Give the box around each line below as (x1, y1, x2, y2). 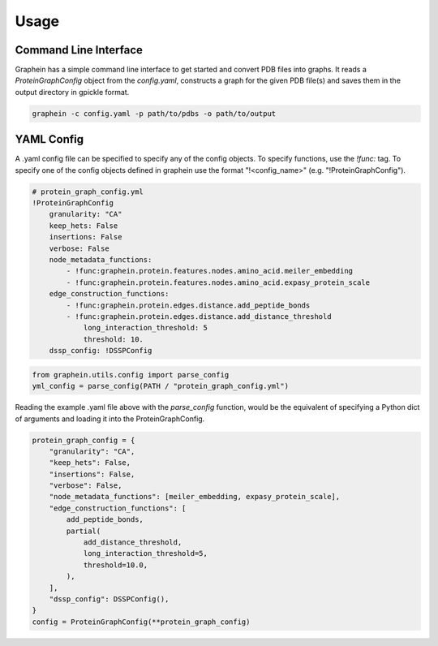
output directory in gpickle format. (15, 87, 130, 97)
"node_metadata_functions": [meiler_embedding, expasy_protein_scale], (49, 492, 341, 502)
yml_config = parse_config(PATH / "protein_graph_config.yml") (32, 381, 290, 391)
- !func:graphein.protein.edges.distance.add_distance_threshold (66, 312, 332, 321)
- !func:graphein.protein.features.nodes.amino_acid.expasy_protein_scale (66, 278, 371, 287)
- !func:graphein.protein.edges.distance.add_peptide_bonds (66, 300, 311, 310)
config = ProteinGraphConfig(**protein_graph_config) (32, 617, 251, 627)
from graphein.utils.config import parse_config (32, 370, 230, 379)
